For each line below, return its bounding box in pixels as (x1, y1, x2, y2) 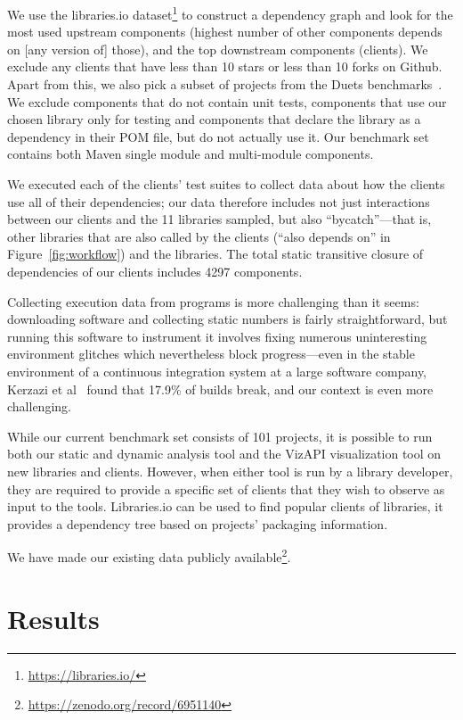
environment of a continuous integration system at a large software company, (7, 361, 427, 380)
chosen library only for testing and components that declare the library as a (7, 110, 421, 128)
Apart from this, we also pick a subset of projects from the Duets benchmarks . (7, 75, 443, 94)
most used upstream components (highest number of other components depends (7, 22, 443, 41)
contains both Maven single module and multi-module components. (7, 145, 374, 163)
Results (7, 600, 100, 636)
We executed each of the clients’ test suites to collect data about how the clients (7, 175, 445, 193)
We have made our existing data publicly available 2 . (7, 545, 291, 566)
